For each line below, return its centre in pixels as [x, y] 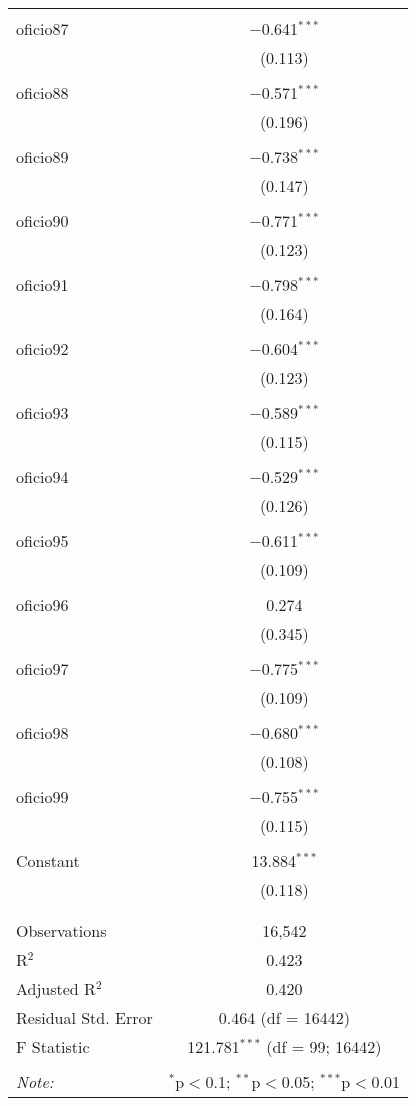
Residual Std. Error [84, 1017]
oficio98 [42, 732]
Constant [48, 860]
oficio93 [42, 412]
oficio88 [42, 92]
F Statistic [53, 1046]
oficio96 [42, 604]
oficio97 [42, 668]
